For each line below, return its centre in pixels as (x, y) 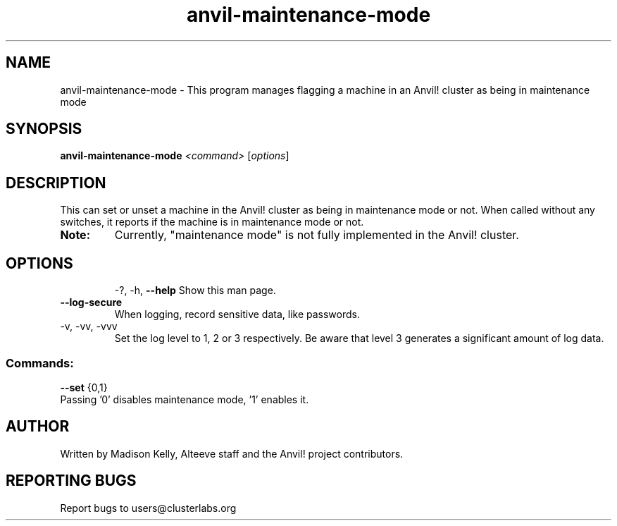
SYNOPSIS (44, 129)
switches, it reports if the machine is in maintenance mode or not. (212, 222)
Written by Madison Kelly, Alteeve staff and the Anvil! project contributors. (232, 453)
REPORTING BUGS (71, 481)
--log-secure (91, 302)
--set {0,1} (84, 387)
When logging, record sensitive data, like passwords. (237, 314)
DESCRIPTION (56, 183)
